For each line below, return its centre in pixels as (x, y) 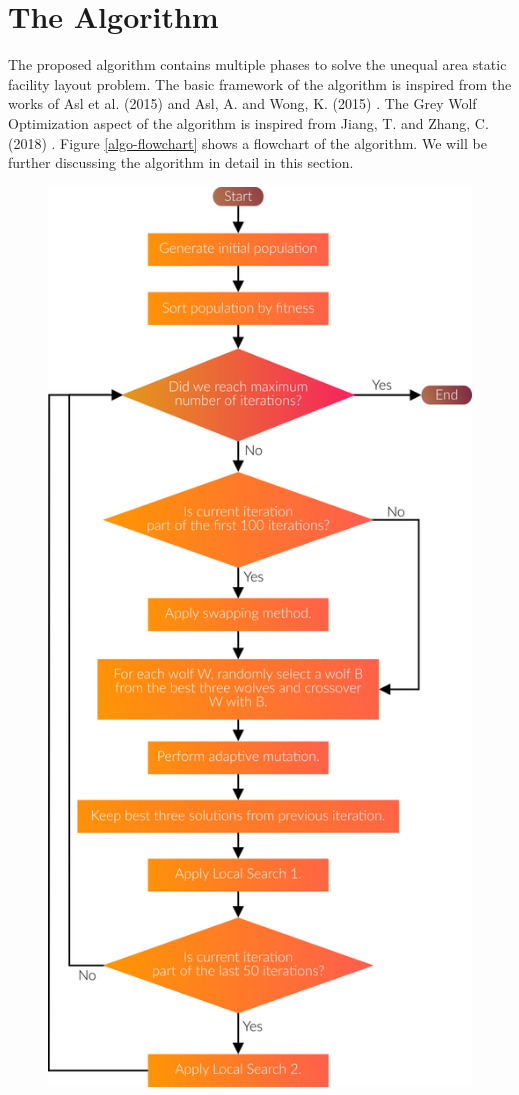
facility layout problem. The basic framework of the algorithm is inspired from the (260, 83)
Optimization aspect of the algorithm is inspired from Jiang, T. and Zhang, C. (248, 122)
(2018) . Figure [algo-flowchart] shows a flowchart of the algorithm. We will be (247, 142)
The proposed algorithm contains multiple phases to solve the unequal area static (257, 64)
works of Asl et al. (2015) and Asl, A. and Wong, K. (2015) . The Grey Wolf (242, 103)
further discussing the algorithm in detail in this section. (181, 162)
